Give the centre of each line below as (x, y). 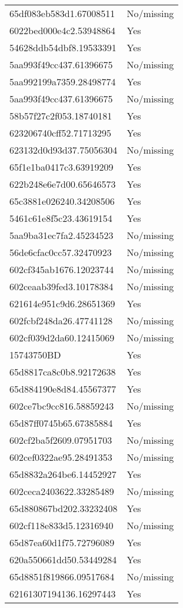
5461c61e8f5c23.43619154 (61, 218)
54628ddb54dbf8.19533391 (63, 47)
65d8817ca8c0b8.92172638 (63, 372)
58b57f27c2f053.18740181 (61, 116)
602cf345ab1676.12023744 (62, 269)
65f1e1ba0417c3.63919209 (61, 167)
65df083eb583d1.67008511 (62, 13)
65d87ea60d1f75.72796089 (62, 542)
